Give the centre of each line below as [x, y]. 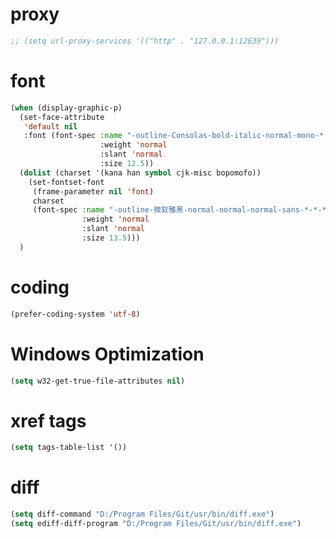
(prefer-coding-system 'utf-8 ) [75, 314]
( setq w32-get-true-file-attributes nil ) [98, 381]
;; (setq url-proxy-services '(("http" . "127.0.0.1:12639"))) [145, 41]
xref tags [48, 420]
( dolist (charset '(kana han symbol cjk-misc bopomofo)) [140, 173]
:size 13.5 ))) [111, 238]
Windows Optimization [107, 354]
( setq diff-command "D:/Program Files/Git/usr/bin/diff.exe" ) [142, 514]
